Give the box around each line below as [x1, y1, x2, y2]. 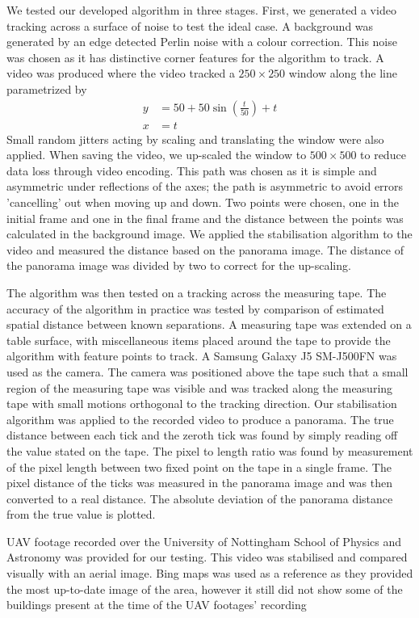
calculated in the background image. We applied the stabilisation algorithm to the [6, 225, 413, 242]
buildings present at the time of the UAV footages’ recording [6, 596, 307, 613]
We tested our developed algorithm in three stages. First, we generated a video [6, 2, 396, 18]
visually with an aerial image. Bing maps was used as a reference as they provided [6, 565, 413, 582]
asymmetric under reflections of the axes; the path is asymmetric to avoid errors [6, 178, 404, 195]
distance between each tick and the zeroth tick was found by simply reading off [6, 427, 398, 444]
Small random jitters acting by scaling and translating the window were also [6, 130, 384, 147]
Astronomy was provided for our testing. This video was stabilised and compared [6, 549, 408, 565]
